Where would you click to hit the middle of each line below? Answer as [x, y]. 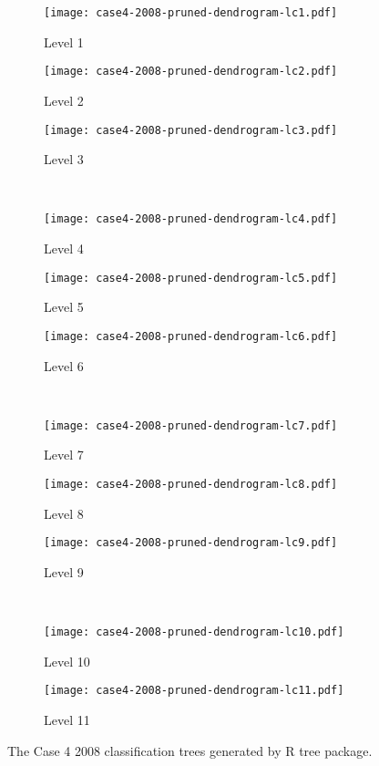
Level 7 [64, 455]
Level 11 [67, 719]
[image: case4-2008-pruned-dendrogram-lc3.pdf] [191, 130]
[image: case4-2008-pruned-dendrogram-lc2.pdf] [191, 72]
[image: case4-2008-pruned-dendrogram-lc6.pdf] [191, 336]
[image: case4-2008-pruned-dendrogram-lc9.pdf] [191, 543]
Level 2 [64, 100]
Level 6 [64, 365]
